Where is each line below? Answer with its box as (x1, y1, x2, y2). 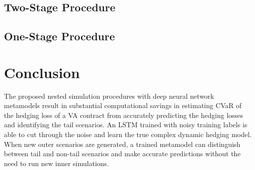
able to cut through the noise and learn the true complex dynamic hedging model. (4, 129, 252, 140)
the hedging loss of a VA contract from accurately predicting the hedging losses (4, 110, 243, 120)
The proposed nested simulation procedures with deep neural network (4, 90, 214, 101)
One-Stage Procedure (4, 28, 115, 44)
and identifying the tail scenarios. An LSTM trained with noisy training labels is (4, 119, 248, 130)
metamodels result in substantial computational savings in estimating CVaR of (4, 100, 242, 111)
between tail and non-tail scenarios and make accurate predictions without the (4, 148, 241, 159)
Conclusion (4, 62, 80, 82)
